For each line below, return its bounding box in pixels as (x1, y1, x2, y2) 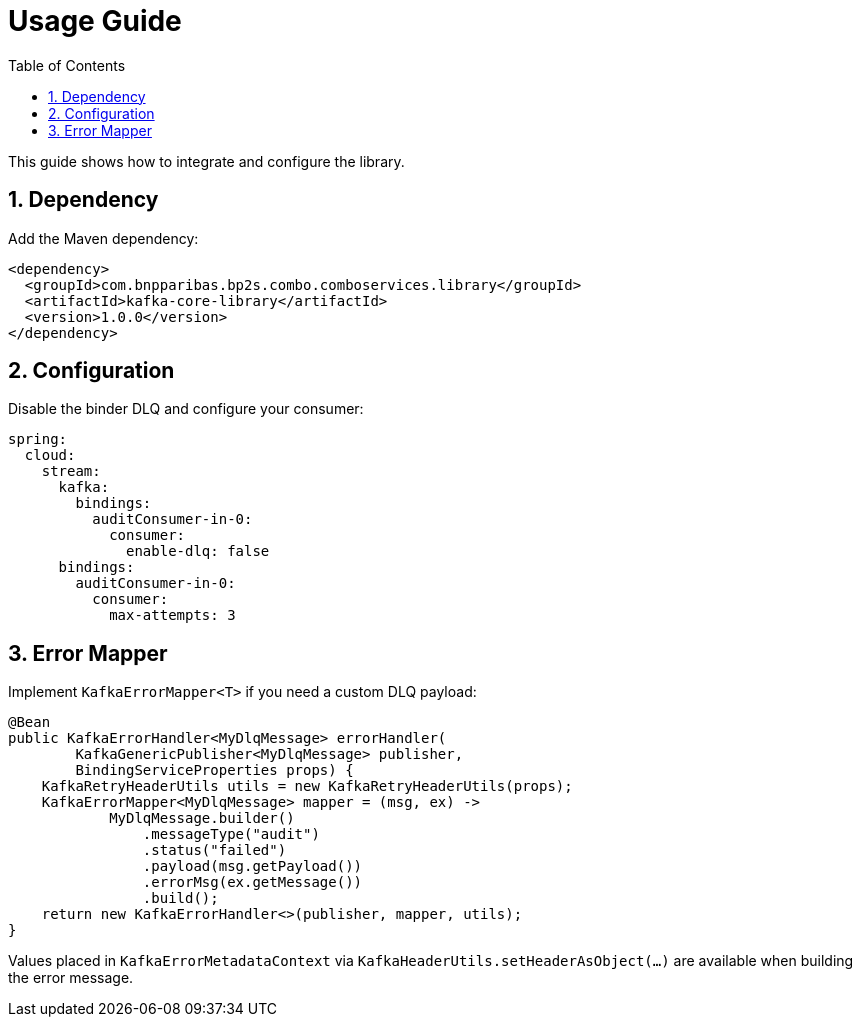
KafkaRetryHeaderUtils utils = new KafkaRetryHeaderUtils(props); (41, 778, 573, 795)
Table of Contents (8, 56, 126, 74)
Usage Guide (8, 4, 182, 38)
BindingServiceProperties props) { (75, 762, 354, 779)
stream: (41, 463, 101, 480)
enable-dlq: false (126, 543, 270, 560)
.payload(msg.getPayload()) (142, 858, 363, 875)
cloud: (24, 447, 76, 464)
